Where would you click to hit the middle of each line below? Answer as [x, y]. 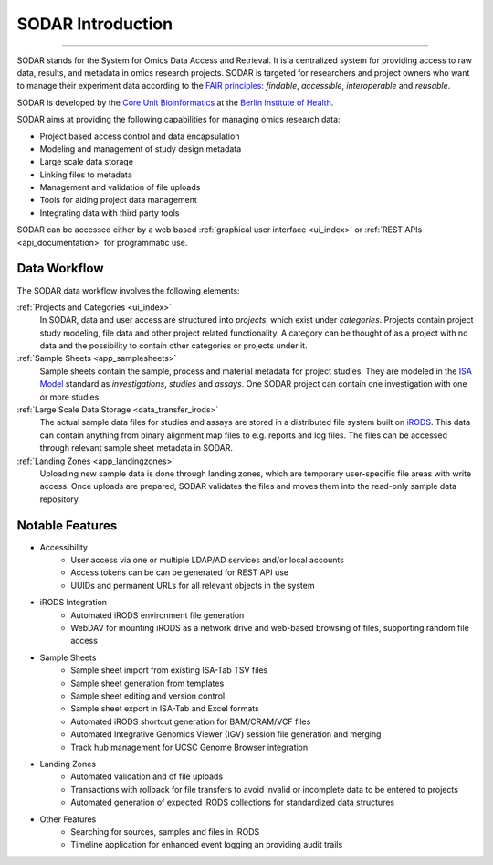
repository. [60, 499]
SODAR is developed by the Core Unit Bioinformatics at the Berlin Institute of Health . [175, 102]
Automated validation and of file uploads [147, 776]
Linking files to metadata [86, 175]
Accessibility [64, 547]
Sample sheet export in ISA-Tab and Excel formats [165, 709]
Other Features [68, 819]
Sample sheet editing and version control [148, 696]
